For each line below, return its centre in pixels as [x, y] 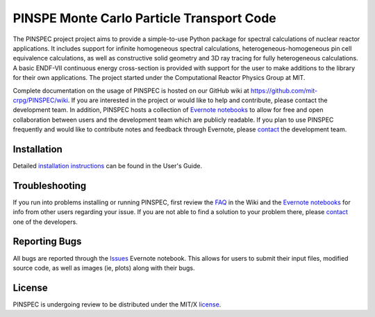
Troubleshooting [50, 185]
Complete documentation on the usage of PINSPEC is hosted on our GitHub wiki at [131, 90]
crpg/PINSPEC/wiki [41, 100]
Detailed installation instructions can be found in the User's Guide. [108, 165]
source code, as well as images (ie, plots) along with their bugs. [104, 268]
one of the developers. [45, 222]
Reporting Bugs [47, 242]
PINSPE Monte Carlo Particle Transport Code [145, 18]
